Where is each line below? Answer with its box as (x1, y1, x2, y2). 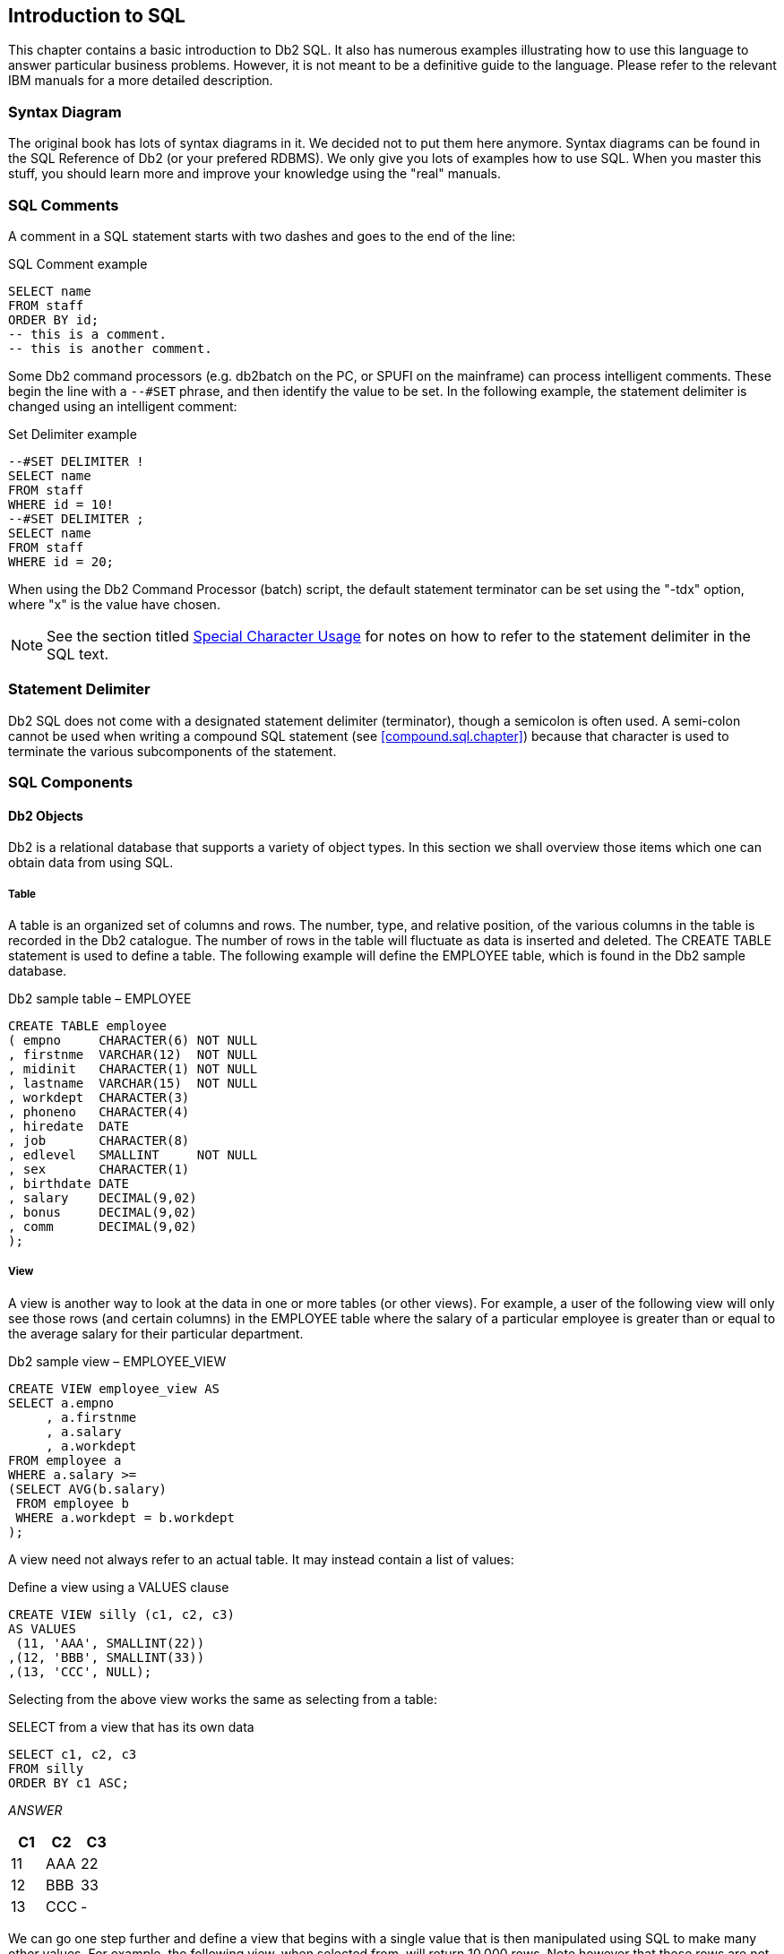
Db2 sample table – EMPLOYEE (8, 991, 192, 1007)
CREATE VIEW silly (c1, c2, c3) (8, 1606, 235, 1622)
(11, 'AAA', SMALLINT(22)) (15, 1635, 205, 1650)
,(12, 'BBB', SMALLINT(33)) (8, 1649, 205, 1665)
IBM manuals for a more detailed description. (8, 73, 273, 89)
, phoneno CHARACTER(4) (8, 1105, 190, 1120)
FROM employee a (8, 1452, 122, 1468)
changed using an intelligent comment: (8, 398, 237, 414)
